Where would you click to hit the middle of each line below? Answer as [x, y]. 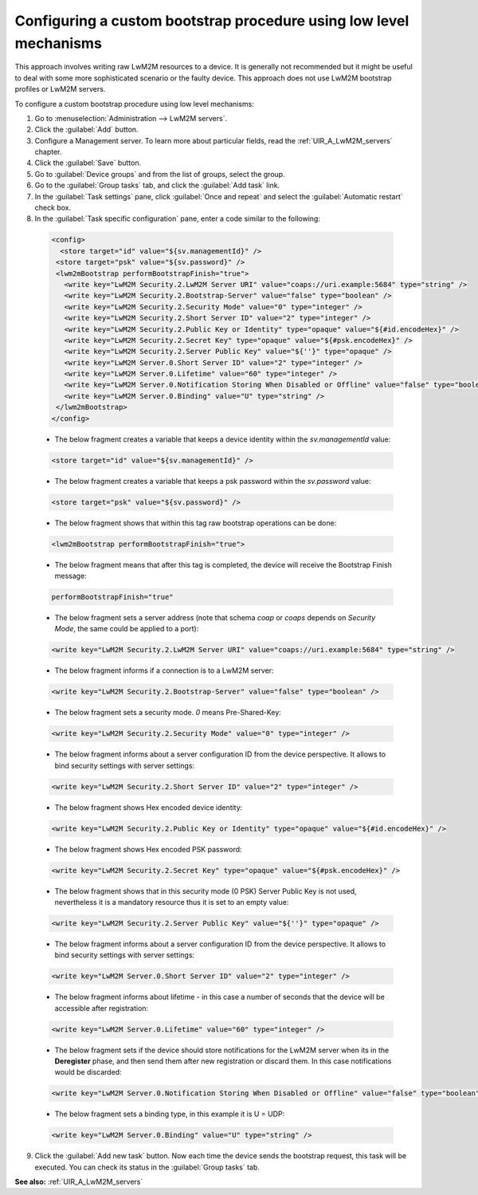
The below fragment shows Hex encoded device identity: [149, 807]
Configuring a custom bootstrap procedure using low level [212, 21]
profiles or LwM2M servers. [60, 89]
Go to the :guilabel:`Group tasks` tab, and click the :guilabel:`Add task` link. [157, 185]
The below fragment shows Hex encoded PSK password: [148, 849]
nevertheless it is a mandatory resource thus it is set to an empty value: [172, 902]
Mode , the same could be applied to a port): [127, 629]
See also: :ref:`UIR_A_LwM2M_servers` [79, 1182]
